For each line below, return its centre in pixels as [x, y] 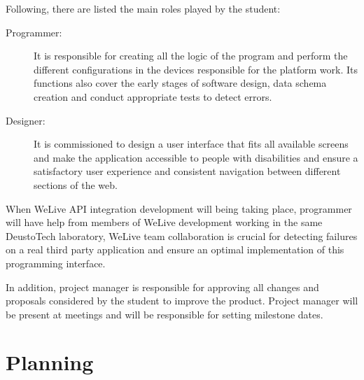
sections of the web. [76, 184]
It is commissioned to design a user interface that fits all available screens [191, 144]
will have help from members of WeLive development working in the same [164, 222]
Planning [50, 362]
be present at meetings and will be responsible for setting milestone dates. [164, 314]
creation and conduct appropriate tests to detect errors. [153, 96]
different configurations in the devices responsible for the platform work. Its [196, 69]
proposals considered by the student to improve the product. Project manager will [182, 301]
